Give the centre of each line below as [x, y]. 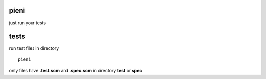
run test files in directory [34, 48]
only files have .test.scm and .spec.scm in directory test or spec [76, 71]
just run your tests [28, 23]
